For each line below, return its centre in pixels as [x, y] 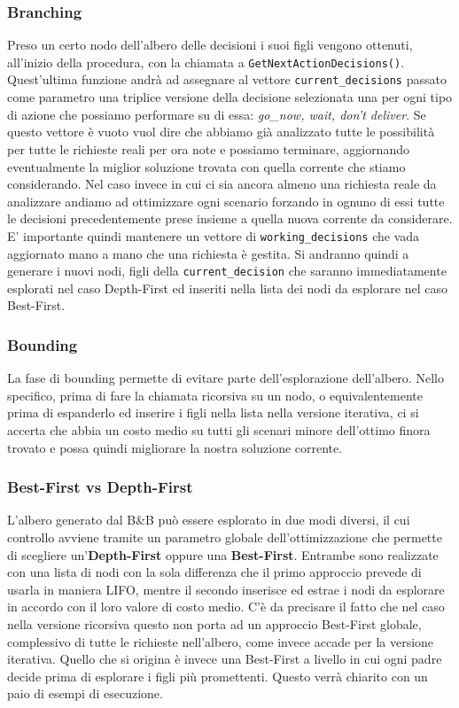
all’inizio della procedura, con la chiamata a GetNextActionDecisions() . [206, 62]
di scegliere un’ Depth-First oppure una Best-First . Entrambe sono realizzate [223, 554]
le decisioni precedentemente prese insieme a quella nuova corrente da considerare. [230, 218]
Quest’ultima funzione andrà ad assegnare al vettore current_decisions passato [227, 79]
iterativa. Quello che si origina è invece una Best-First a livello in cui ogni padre [225, 659]
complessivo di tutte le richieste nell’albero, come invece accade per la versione [221, 641]
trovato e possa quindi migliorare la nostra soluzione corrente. [175, 447]
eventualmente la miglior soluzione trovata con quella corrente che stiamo [206, 166]
